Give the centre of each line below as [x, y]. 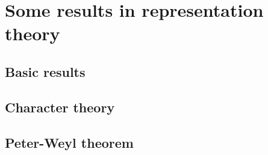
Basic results [45, 71]
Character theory [60, 107]
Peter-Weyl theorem [69, 142]
